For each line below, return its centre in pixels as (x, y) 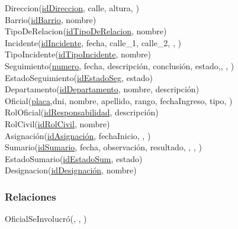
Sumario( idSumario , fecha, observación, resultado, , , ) (103, 147)
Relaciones (30, 196)
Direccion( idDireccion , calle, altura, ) (72, 8)
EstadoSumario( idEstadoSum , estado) (74, 158)
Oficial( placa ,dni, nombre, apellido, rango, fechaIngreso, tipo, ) (119, 100)
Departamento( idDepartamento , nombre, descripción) (102, 89)
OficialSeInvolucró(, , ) (46, 219)
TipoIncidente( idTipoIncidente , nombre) (78, 54)
